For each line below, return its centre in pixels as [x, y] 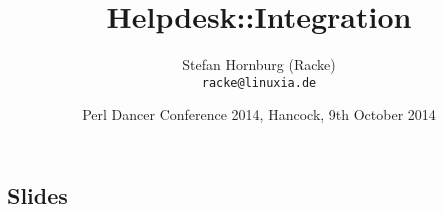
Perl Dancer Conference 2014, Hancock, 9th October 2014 [259, 114]
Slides [37, 194]
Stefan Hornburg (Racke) [259, 64]
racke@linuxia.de [259, 82]
